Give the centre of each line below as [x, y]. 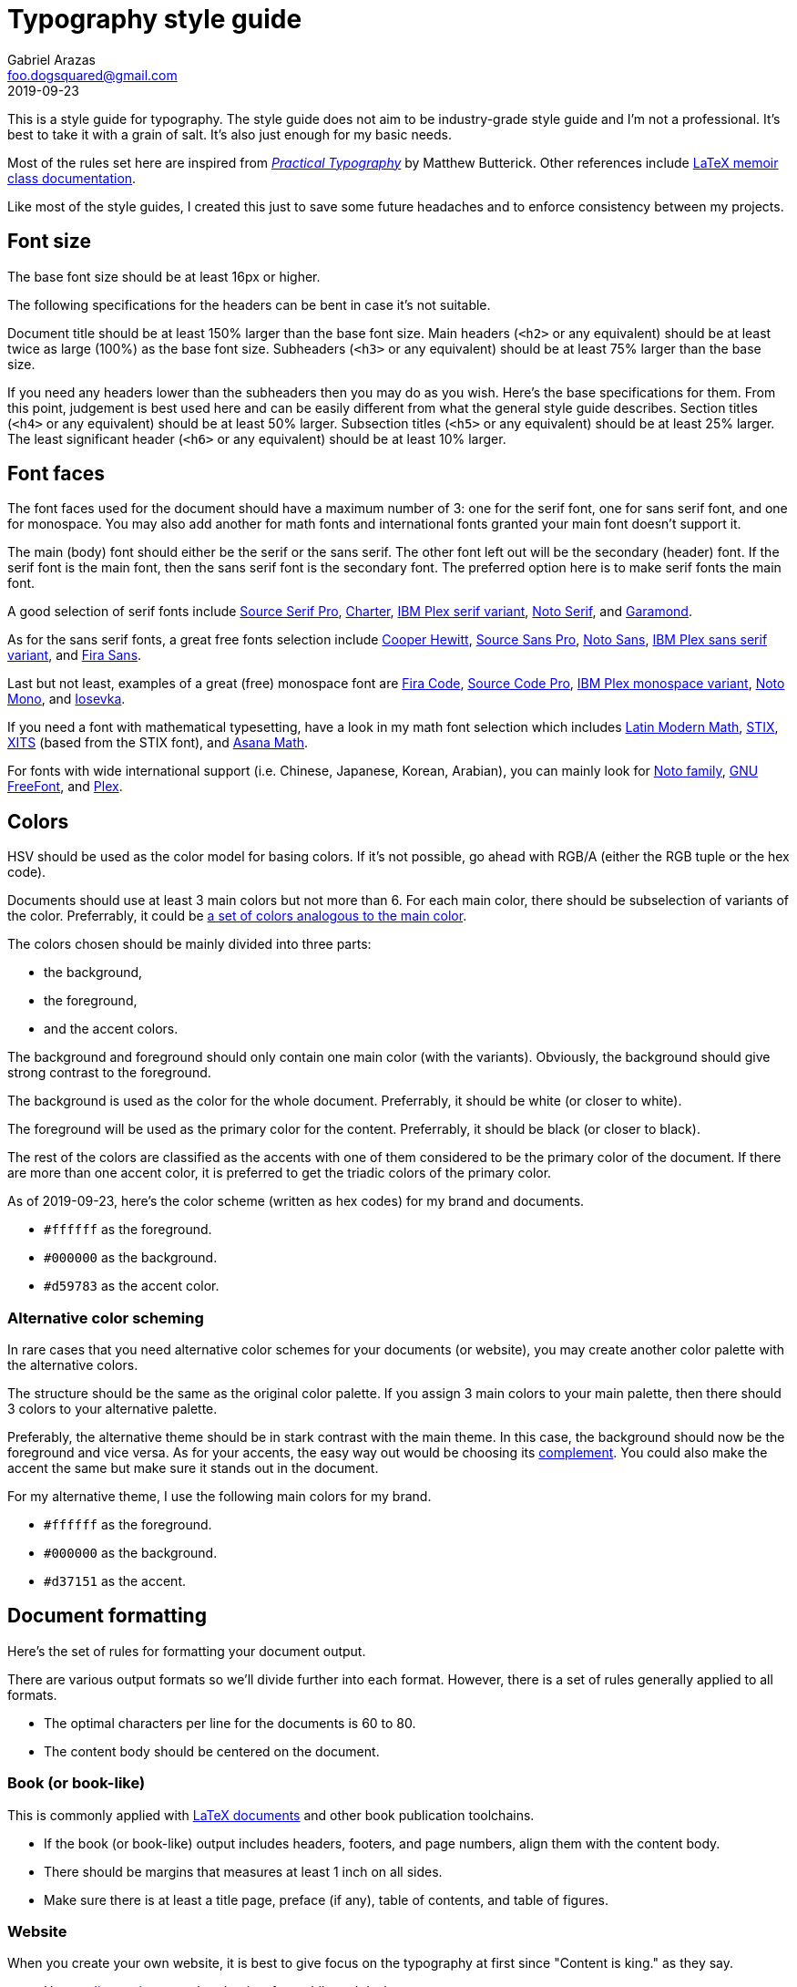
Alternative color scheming [106, 1318]
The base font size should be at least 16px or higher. [164, 276]
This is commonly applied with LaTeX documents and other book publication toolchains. [271, 1815]
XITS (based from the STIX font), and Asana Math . [158, 743]
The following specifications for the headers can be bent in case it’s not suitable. [249, 304]
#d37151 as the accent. [115, 1581]
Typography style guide [155, 19]
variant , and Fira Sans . [75, 655]
